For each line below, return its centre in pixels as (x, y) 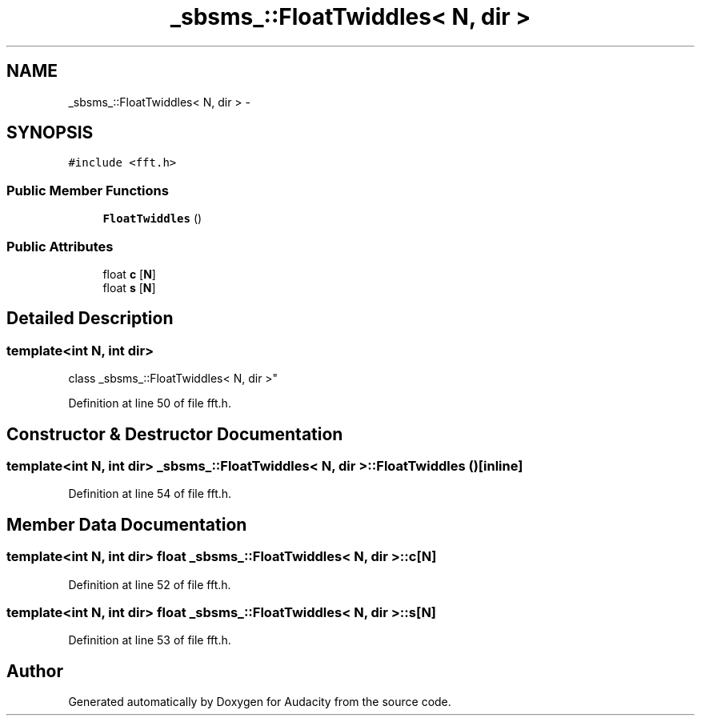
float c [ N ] (129, 274)
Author (35, 671)
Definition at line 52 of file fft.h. (150, 584)
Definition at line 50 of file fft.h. (150, 403)
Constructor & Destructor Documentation (175, 434)
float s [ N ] (129, 287)
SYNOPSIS (50, 133)
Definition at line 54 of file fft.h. (150, 494)
